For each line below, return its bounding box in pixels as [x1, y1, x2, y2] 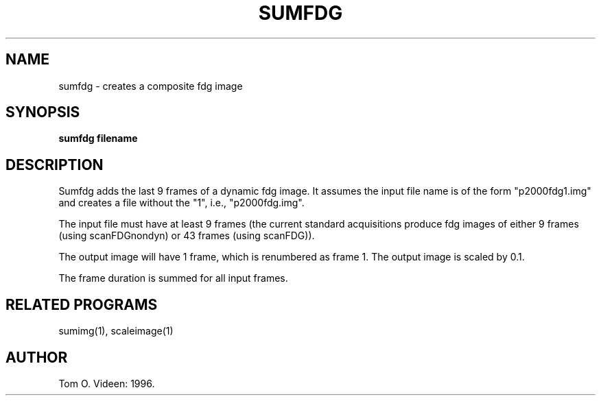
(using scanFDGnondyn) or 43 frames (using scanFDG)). [58, 230, 315, 242]
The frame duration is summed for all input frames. [58, 272, 288, 284]
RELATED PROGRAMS [5, 295, 158, 313]
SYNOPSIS [5, 104, 80, 121]
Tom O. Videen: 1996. [58, 377, 155, 389]
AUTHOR [5, 348, 68, 366]
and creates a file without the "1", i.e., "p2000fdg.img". [58, 197, 305, 209]
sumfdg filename [58, 132, 138, 145]
